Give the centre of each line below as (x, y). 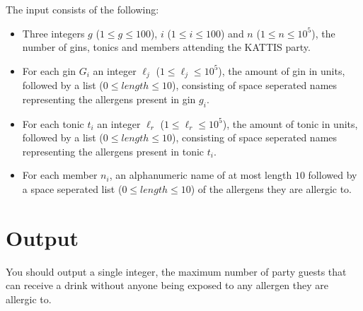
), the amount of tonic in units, (290, 123)
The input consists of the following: (82, 9)
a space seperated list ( (72, 189)
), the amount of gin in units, (282, 70)
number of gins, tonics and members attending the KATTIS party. (166, 47)
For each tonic (53, 123)
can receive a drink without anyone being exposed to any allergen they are (167, 285)
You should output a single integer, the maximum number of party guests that (176, 271)
